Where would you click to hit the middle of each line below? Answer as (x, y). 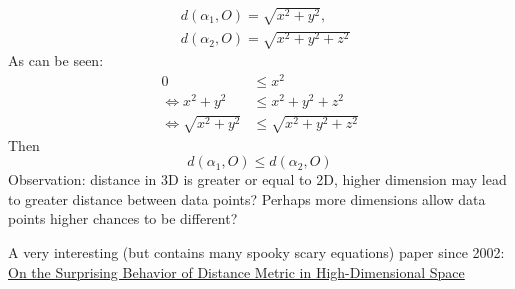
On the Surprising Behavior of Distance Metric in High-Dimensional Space (236, 271)
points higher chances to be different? (123, 218)
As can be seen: (56, 60)
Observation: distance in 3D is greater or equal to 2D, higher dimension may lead (257, 179)
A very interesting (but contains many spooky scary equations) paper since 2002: (256, 251)
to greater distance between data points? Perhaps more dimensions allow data (247, 198)
